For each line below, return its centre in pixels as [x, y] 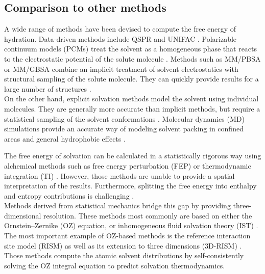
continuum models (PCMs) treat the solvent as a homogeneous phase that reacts [131, 49]
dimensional [23, 215]
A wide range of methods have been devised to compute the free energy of [120, 29]
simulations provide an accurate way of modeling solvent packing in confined [124, 129]
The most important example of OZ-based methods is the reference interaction [127, 236]
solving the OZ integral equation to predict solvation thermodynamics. [115, 265]
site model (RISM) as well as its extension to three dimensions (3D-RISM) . [123, 245]
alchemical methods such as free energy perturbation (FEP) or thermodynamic [128, 165]
